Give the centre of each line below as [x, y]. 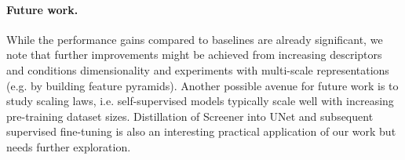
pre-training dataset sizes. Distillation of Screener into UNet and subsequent [190, 116]
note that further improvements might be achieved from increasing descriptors [194, 55]
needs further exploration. [69, 146]
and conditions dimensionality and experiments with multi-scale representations [198, 69]
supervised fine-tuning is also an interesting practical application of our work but [201, 131]
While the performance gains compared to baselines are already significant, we [195, 39]
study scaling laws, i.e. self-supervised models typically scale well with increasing [200, 101]
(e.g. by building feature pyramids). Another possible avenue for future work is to [202, 85]
